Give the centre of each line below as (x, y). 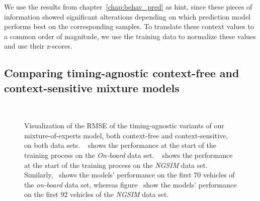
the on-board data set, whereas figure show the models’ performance (131, 184)
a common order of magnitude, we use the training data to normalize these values (130, 36)
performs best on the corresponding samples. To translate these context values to (129, 26)
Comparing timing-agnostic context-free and (122, 73)
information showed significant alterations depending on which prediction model (127, 16)
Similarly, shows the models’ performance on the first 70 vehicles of (129, 175)
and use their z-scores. (38, 46)
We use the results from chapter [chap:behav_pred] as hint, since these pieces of (128, 7)
